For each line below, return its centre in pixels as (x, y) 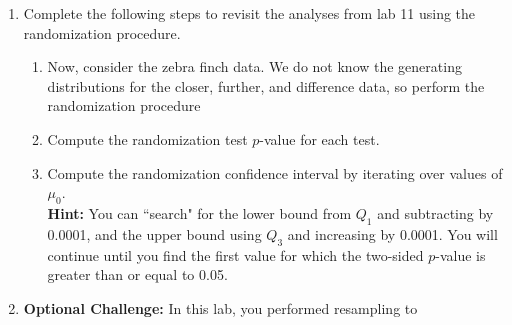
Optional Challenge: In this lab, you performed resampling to (220, 307)
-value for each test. (319, 138)
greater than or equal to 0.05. (137, 274)
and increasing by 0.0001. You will (392, 233)
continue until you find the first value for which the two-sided (235, 254)
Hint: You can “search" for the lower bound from (199, 212)
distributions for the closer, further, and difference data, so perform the (266, 85)
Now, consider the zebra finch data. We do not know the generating (254, 66)
